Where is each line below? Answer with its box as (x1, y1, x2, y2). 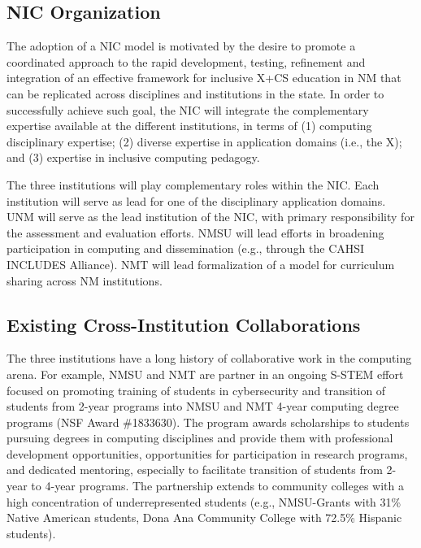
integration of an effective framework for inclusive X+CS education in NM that (7, 69, 401, 86)
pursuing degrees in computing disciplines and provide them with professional (7, 429, 393, 446)
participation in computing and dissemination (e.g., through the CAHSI (7, 240, 365, 257)
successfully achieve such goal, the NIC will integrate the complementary (7, 101, 369, 118)
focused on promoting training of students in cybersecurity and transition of (7, 381, 386, 398)
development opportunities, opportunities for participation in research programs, (7, 445, 408, 462)
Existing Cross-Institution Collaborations (7, 311, 361, 337)
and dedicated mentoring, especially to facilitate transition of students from (7, 461, 383, 478)
